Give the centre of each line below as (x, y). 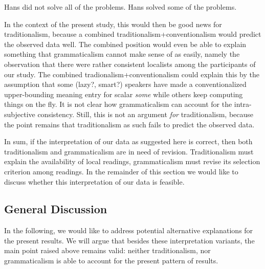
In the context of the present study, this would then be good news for (113, 24)
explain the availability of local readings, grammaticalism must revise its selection (132, 161)
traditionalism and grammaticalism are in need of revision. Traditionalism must (129, 151)
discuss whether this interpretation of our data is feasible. (94, 181)
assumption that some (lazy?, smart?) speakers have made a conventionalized (125, 84)
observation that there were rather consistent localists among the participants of (130, 64)
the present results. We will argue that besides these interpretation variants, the (129, 240)
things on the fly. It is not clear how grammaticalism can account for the (118, 104)
